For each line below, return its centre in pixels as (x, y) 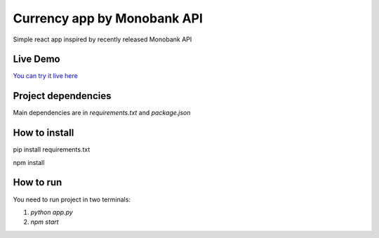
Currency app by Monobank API (108, 18)
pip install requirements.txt (52, 150)
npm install (29, 162)
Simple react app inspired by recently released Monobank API (102, 39)
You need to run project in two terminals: (72, 199)
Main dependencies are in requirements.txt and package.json (102, 113)
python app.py (52, 212)
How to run (38, 183)
